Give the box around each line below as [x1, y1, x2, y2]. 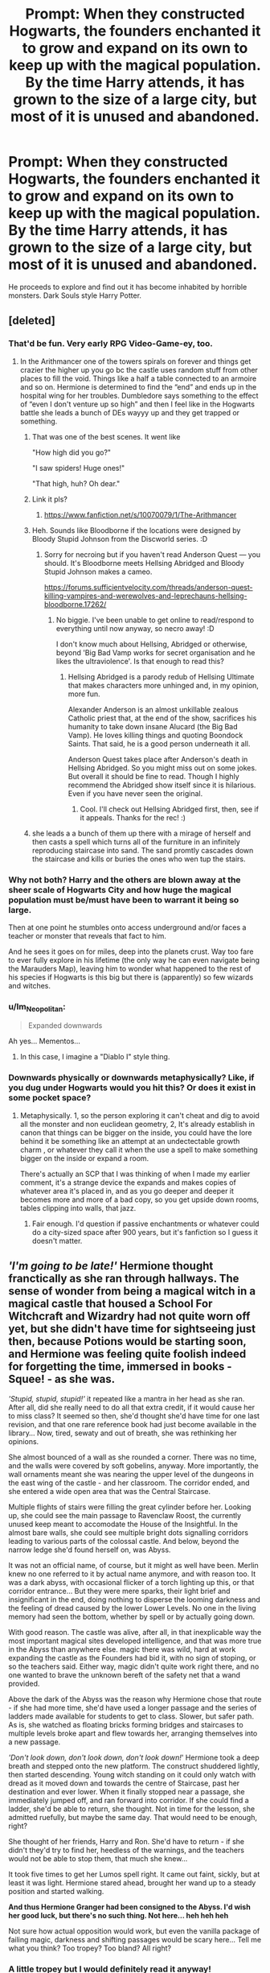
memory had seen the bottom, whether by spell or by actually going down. [8, 1612, 256, 1621]
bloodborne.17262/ [43, 599, 107, 609]
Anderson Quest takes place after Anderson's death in [67, 754, 248, 764]
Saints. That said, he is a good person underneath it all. [67, 738, 251, 749]
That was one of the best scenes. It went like [31, 431, 181, 441]
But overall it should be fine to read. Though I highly [67, 771, 239, 781]
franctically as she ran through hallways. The [8, 1272, 239, 1286]
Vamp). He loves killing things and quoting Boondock [67, 730, 243, 740]
